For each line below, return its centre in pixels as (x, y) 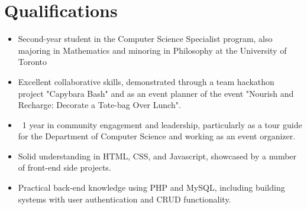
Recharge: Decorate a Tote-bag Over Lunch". (99, 105)
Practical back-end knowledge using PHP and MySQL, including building (151, 187)
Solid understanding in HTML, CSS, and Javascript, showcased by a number (157, 156)
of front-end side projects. (64, 167)
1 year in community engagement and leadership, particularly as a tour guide (162, 124)
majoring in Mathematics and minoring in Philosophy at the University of (152, 50)
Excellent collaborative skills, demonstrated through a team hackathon (146, 81)
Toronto (33, 62)
